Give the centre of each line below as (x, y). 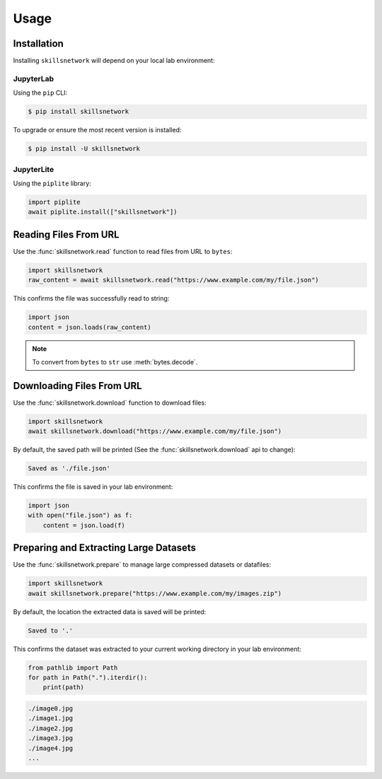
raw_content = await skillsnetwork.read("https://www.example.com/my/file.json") (174, 280)
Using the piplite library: (52, 183)
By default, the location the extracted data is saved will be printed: (110, 611)
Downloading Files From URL (77, 386)
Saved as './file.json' (69, 468)
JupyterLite (34, 169)
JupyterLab (34, 79)
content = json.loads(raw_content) (89, 327)
